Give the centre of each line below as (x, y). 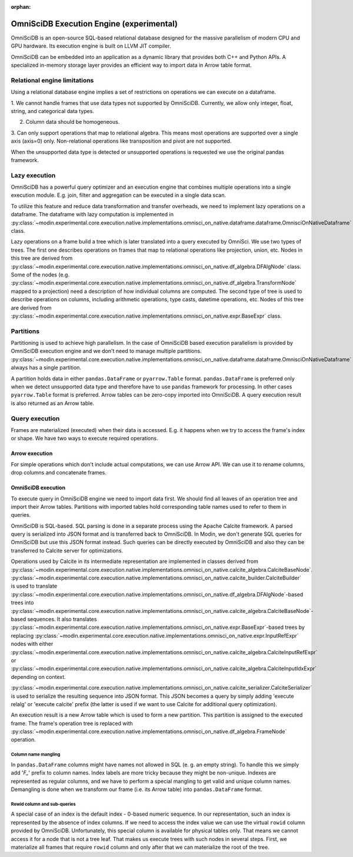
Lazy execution (33, 175)
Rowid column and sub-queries (43, 804)
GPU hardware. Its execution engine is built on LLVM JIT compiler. (91, 46)
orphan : (21, 7)
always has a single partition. (46, 368)
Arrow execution (32, 453)
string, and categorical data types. (52, 111)
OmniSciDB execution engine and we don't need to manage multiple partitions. (106, 351)
